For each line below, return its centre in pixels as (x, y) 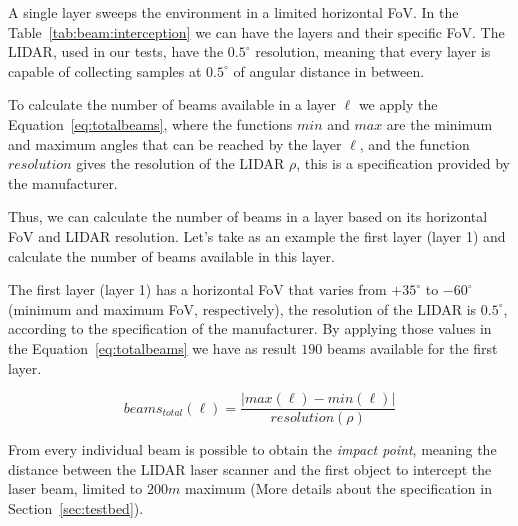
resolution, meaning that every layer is (373, 51)
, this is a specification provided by (403, 163)
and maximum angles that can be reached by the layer (175, 143)
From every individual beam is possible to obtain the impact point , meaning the (252, 449)
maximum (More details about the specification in (338, 488)
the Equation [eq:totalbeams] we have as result (152, 347)
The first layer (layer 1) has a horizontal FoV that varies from (197, 289)
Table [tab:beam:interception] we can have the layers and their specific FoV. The (256, 31)
